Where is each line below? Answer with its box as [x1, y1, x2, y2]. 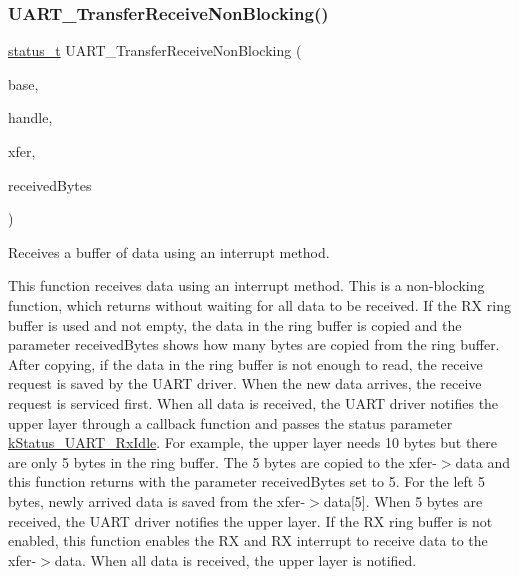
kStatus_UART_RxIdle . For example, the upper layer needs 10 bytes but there [8, 432, 498, 453]
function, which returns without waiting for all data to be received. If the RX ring [8, 294, 511, 315]
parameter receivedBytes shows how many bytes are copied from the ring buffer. [8, 334, 500, 355]
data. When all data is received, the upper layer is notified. [54, 549, 417, 570]
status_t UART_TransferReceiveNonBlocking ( [8, 40, 302, 61]
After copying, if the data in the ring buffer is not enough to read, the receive [8, 353, 483, 374]
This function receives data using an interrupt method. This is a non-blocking [8, 275, 485, 296]
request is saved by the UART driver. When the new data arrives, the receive [8, 373, 482, 394]
